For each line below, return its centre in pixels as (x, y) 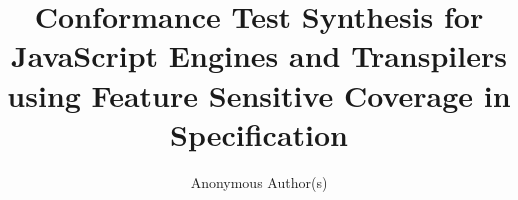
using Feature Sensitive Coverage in (259, 94)
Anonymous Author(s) (259, 181)
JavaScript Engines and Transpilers (259, 55)
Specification (259, 133)
